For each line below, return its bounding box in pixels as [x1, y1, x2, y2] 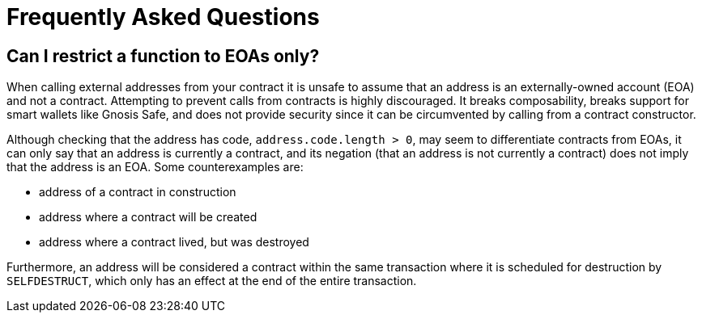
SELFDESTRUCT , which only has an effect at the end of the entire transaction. [6, 274, 417, 288]
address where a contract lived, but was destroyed [39, 235, 309, 250]
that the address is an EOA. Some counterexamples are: [6, 160, 304, 174]
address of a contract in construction [39, 185, 236, 199]
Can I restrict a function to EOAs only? [6, 45, 320, 66]
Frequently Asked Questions [6, 3, 320, 31]
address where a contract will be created [39, 210, 257, 225]
